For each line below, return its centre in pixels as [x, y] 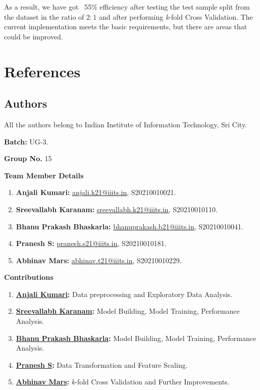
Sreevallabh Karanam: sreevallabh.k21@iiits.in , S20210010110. [117, 209]
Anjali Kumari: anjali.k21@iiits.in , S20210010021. [96, 192]
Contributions [29, 277]
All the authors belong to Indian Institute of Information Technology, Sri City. [126, 124]
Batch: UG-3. [26, 141]
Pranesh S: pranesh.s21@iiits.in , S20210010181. [91, 243]
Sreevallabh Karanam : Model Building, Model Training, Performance [128, 311]
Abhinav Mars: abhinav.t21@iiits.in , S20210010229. [99, 260]
